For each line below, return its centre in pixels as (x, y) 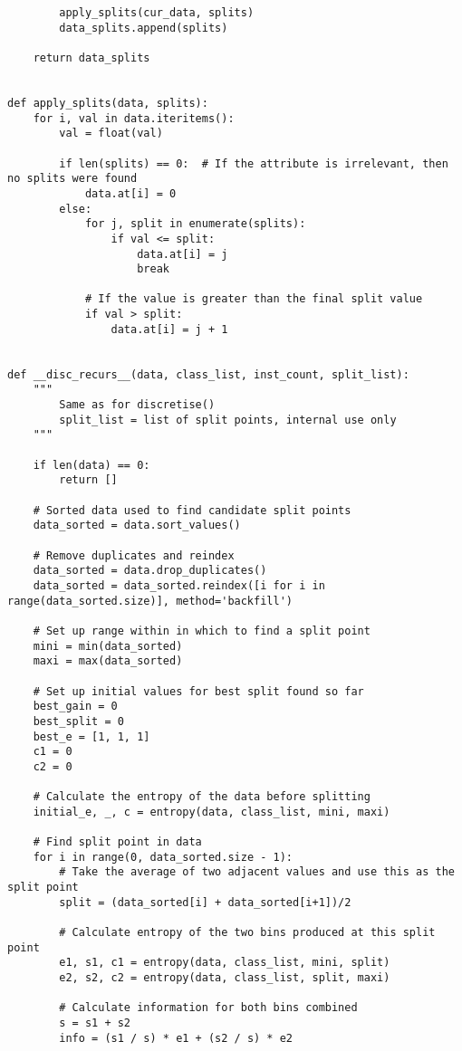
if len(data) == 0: (91, 465)
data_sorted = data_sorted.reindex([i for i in (179, 585)
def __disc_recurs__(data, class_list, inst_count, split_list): (208, 374)
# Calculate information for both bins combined (208, 1008)
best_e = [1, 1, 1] (91, 736)
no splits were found (72, 179)
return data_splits (91, 57)
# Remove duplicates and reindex (134, 555)
